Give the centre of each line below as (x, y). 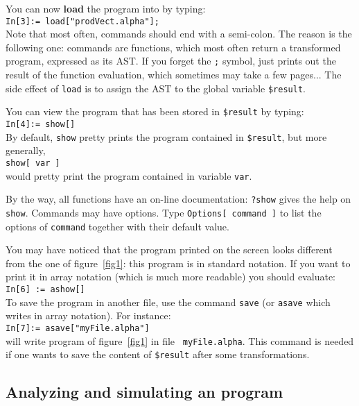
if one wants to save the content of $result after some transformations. (158, 354)
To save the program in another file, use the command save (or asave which (168, 302)
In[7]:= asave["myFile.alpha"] (78, 328)
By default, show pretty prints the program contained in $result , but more (166, 136)
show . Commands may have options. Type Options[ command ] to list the (164, 212)
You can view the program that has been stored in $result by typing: (155, 111)
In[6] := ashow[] (45, 289)
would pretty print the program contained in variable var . (129, 175)
